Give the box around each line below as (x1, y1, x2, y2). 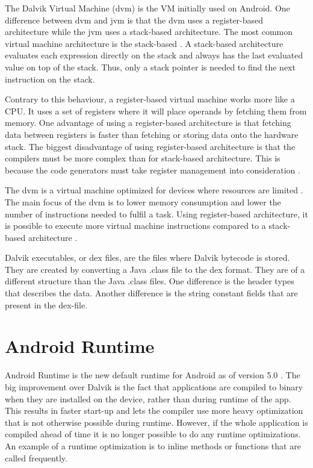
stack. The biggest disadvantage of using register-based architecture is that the (5, 140, 296, 152)
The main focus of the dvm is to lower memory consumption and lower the (5, 195, 281, 208)
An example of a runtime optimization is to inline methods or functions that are (5, 439, 301, 452)
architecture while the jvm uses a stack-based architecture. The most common (5, 25, 293, 38)
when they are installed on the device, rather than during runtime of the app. (5, 392, 291, 405)
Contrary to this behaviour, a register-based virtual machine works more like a (5, 93, 295, 105)
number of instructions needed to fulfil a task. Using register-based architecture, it (5, 207, 308, 220)
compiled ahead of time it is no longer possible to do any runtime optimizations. (5, 428, 301, 440)
